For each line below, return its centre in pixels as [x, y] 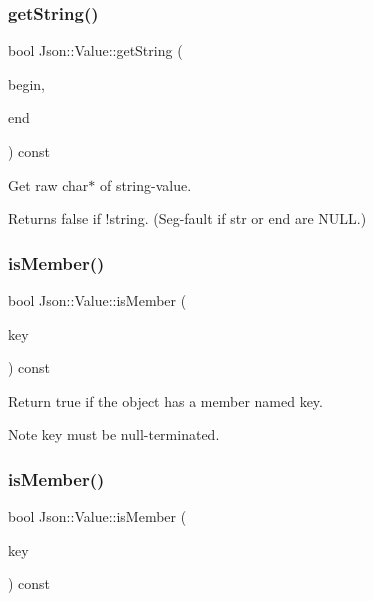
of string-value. [145, 184]
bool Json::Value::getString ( [95, 50]
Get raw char [48, 184]
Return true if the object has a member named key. [165, 400]
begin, [26, 83]
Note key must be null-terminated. [114, 434]
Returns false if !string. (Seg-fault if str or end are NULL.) [187, 218]
